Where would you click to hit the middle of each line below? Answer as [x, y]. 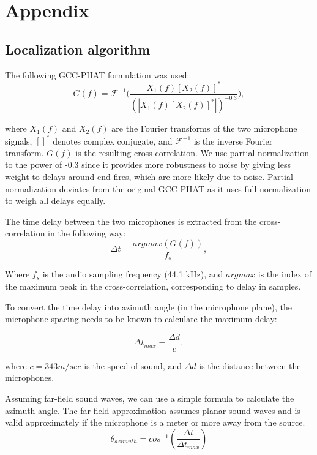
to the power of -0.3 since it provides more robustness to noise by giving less [148, 164]
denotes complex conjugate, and [113, 141]
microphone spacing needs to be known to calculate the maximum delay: [141, 319]
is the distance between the [250, 365]
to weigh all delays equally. [55, 201]
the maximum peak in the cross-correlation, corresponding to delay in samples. [153, 286]
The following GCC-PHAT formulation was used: [97, 74]
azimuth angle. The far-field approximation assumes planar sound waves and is [153, 410]
